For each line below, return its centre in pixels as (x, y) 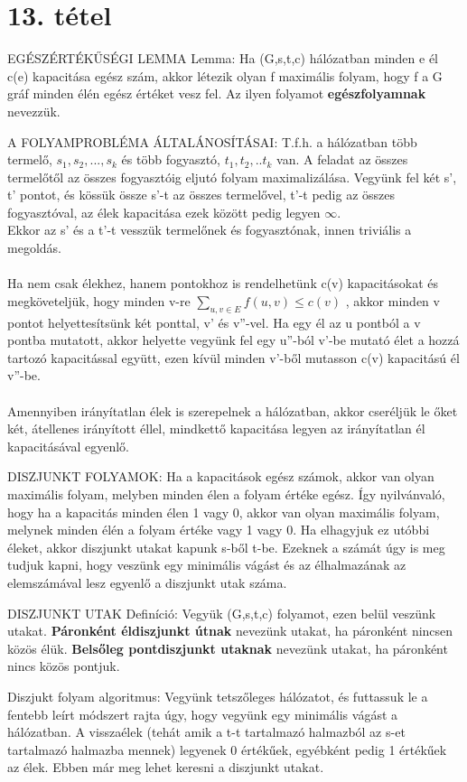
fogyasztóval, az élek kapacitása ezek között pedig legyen (164, 212)
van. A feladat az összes (342, 159)
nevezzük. (34, 111)
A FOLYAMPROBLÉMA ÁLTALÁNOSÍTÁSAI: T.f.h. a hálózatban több (212, 141)
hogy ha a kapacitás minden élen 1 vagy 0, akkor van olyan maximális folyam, (224, 512)
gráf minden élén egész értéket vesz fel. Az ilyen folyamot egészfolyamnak (217, 93)
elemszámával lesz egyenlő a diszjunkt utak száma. (147, 582)
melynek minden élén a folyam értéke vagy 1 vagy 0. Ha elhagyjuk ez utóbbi (219, 530)
